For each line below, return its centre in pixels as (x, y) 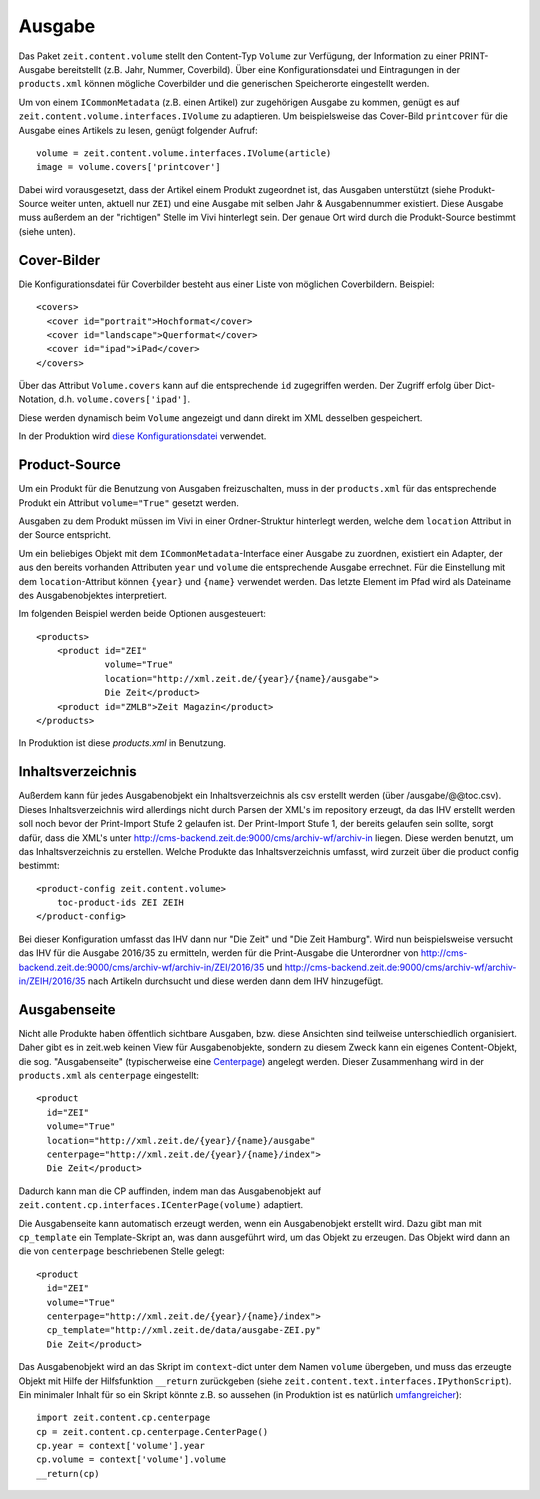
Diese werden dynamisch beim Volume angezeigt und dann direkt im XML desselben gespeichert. (220, 417)
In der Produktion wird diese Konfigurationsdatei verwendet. (142, 436)
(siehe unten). (47, 231)
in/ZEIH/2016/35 (52, 981)
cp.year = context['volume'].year (120, 1446)
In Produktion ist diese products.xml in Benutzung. (122, 743)
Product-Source (69, 465)
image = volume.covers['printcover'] (129, 167)
